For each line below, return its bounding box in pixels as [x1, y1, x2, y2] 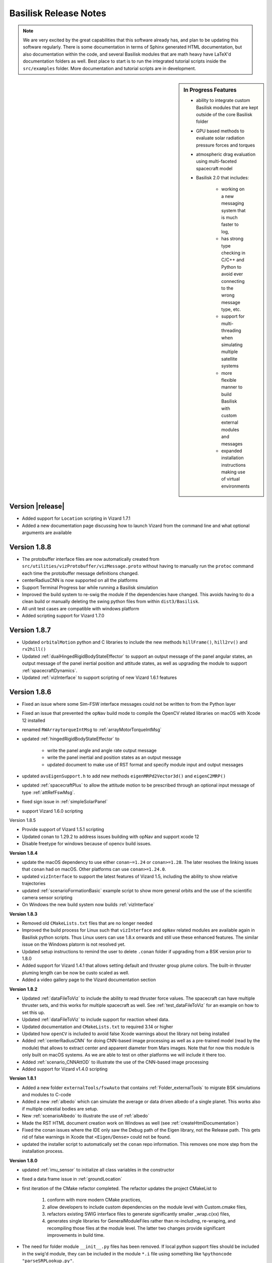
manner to [221, 384, 243, 390]
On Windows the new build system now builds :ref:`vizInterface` [22, 902, 155, 908]
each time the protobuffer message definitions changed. [22, 570, 139, 576]
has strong [221, 235, 244, 242]
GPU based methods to [196, 128, 244, 134]
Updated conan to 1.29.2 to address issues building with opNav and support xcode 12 [22, 834, 199, 840]
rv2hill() [22, 647, 46, 652]
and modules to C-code [22, 1092, 72, 1098]
